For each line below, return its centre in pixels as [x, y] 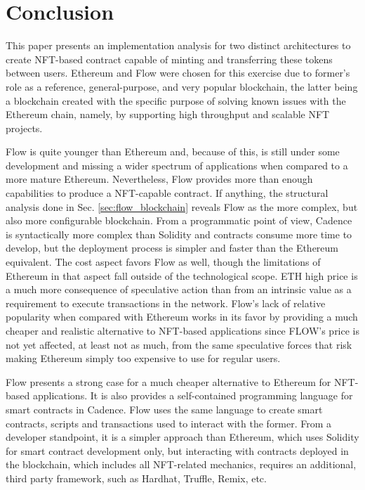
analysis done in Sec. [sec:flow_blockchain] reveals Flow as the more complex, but [182, 206]
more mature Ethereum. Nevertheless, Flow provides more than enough [159, 179]
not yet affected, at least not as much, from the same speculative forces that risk [179, 344]
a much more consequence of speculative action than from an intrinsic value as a [179, 289]
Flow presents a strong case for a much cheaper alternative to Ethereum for [168, 381]
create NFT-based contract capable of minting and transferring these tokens [169, 59]
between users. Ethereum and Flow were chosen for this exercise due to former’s [178, 73]
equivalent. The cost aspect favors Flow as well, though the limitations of [163, 262]
